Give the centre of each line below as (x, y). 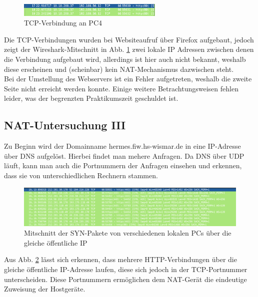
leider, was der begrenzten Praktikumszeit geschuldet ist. (91, 98)
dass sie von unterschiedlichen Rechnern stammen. (81, 175)
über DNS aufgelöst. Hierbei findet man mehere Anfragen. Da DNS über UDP (124, 155)
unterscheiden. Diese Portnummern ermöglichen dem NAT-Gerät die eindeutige (125, 279)
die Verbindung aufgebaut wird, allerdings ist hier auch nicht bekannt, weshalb (125, 59)
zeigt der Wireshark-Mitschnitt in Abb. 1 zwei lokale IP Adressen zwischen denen (129, 49)
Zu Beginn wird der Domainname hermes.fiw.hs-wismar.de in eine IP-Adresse (122, 146)
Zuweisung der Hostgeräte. (45, 289)
